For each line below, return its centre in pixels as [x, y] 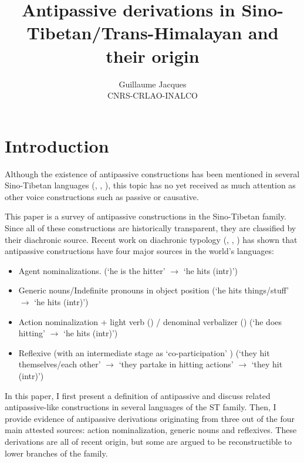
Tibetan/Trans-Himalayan [134, 33]
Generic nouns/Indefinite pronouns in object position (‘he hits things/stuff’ [154, 290]
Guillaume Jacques [153, 84]
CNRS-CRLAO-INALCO [153, 95]
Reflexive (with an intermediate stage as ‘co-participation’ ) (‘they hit [144, 352]
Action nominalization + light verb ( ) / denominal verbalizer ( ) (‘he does [150, 321]
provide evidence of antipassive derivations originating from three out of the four [150, 418]
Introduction [57, 145]
